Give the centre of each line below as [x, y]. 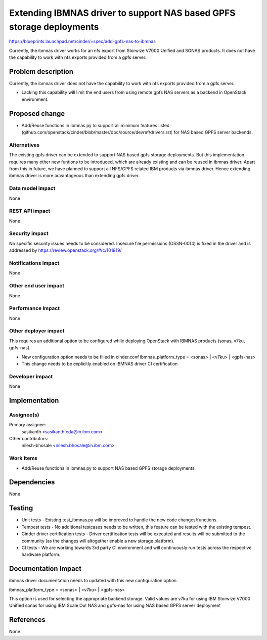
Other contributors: [29, 439]
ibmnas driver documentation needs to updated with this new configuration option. [93, 581]
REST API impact [30, 211]
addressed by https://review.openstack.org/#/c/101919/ [66, 250]
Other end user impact [37, 286]
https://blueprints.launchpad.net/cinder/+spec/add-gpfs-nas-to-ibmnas [82, 42]
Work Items [23, 458]
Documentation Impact [45, 569]
